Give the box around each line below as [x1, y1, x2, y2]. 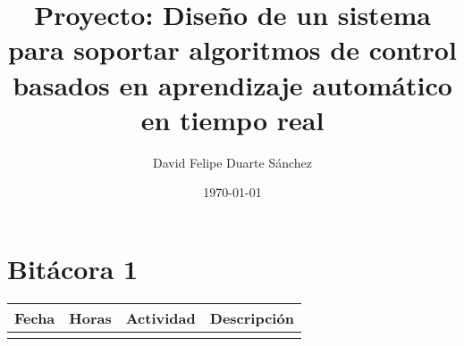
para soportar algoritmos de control [8, 31, 457, 68]
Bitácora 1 [7, 250, 139, 286]
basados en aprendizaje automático [13, 66, 452, 103]
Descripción [209, 307, 294, 328]
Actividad [125, 307, 196, 328]
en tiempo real [140, 101, 325, 137]
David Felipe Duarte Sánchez [153, 152, 312, 171]
